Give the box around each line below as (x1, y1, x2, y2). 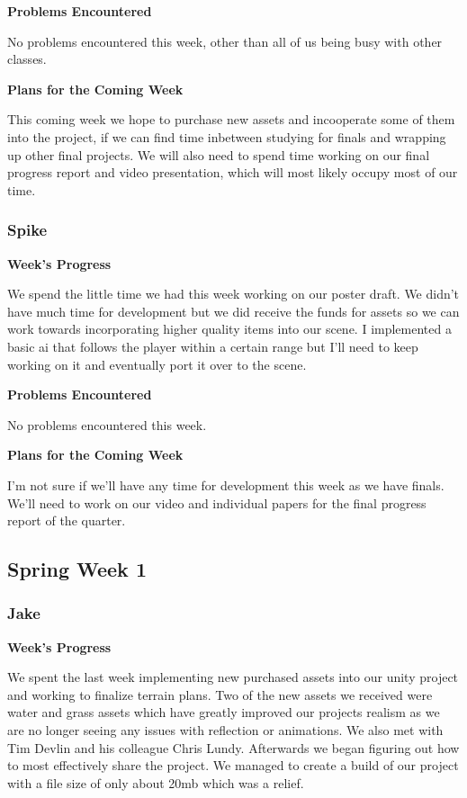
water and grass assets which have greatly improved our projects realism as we (7, 703, 440, 722)
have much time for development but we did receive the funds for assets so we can (7, 301, 460, 320)
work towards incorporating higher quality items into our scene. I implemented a (7, 319, 452, 338)
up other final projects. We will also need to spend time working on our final (7, 145, 430, 164)
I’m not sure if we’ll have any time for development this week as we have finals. (7, 475, 445, 494)
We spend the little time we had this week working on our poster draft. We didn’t (7, 284, 460, 303)
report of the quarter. (7, 511, 126, 530)
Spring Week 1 (7, 555, 147, 583)
